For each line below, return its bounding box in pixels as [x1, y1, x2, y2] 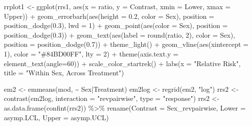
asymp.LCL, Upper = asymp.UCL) [4, 112, 109, 122]
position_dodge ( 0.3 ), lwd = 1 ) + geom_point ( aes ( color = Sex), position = [4, 20, 228, 30]
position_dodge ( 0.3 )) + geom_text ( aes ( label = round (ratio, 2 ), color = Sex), [4, 29, 235, 40]
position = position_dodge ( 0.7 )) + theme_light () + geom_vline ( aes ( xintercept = [4, 39, 249, 49]
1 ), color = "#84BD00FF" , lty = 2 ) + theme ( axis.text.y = [4, 48, 179, 58]
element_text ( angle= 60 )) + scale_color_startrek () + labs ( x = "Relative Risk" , [4, 58, 241, 68]
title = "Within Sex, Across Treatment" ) [4, 68, 124, 78]
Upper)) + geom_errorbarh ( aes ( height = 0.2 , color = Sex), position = [4, 11, 214, 21]
